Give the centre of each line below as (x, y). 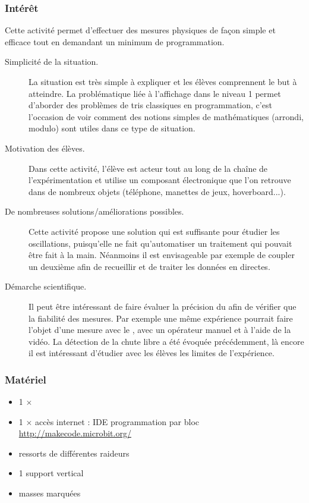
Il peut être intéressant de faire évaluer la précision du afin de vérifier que (163, 306)
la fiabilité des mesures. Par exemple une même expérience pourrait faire (161, 318)
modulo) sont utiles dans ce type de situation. (112, 128)
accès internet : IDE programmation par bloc (117, 421)
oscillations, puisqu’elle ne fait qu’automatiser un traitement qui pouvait (160, 243)
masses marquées (50, 493)
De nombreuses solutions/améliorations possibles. (94, 211)
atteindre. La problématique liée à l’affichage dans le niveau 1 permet (155, 93)
